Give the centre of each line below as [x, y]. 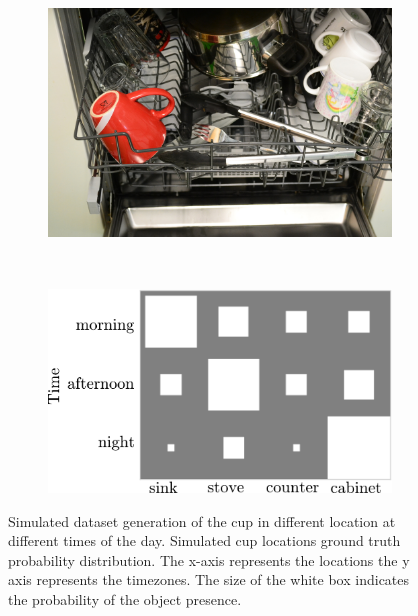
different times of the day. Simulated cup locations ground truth [204, 540]
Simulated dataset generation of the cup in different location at [202, 520]
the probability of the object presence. [125, 598]
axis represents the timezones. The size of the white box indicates [209, 579]
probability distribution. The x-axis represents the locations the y [209, 559]
